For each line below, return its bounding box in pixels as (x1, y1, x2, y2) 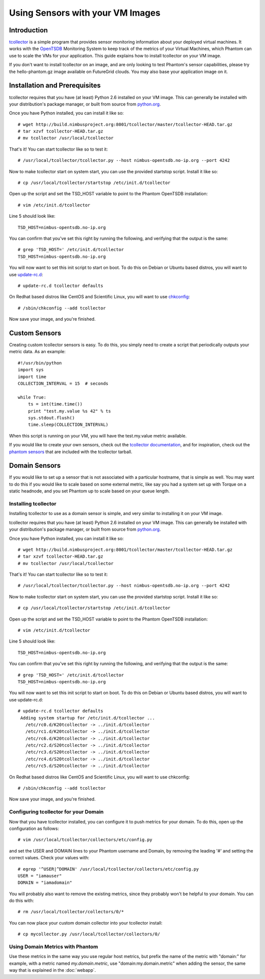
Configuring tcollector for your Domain (9, 808, 104, 815)
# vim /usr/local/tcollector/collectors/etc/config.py (18, 837, 153, 843)
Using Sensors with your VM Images (9, 7, 160, 18)
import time (18, 374, 47, 380)
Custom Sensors (9, 329, 61, 337)
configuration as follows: (9, 825, 59, 831)
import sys (18, 367, 44, 373)
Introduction (9, 26, 48, 34)
